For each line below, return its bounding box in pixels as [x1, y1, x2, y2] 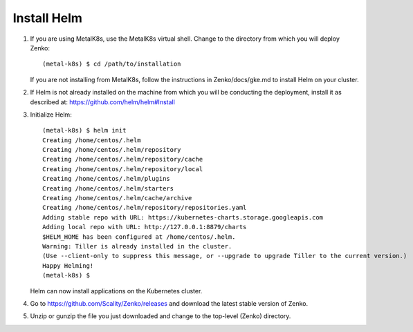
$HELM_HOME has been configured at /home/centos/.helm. [42, 233, 236, 241]
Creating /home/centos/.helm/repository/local [42, 165, 203, 173]
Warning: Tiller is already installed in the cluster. [42, 242, 232, 250]
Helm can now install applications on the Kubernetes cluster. [30, 286, 203, 295]
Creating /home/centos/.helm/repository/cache [42, 155, 203, 164]
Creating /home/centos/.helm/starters [42, 184, 174, 193]
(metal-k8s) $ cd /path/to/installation [42, 60, 181, 68]
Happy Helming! [42, 262, 94, 269]
